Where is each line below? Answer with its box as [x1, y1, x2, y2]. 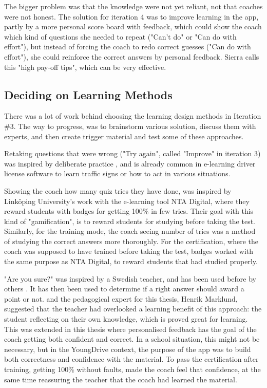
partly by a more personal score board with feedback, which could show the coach [4, 21, 262, 32]
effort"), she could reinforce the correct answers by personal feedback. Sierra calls [4, 51, 259, 62]
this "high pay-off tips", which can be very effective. [4, 61, 166, 72]
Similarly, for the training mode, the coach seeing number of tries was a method [4, 226, 256, 236]
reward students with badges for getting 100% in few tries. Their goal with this [4, 206, 254, 216]
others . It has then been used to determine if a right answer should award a [4, 283, 244, 294]
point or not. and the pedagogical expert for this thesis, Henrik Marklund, [4, 293, 238, 304]
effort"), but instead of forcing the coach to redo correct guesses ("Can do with [4, 41, 251, 52]
